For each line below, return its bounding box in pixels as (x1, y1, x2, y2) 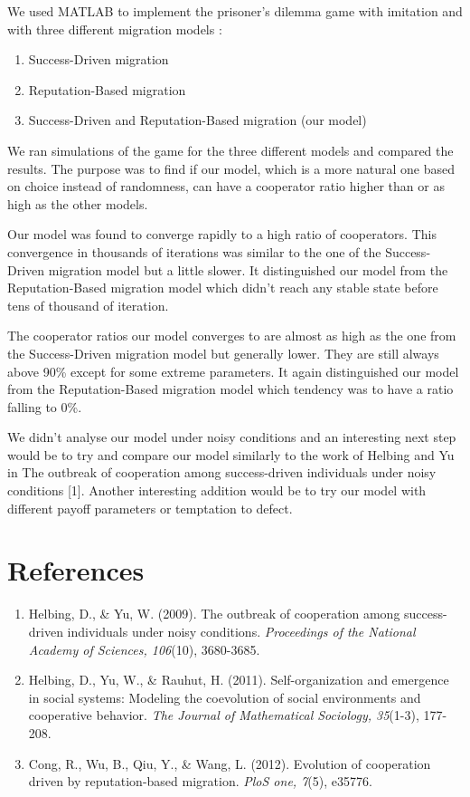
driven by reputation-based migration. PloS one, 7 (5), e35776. (28, 772, 372, 791)
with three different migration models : (7, 19, 222, 38)
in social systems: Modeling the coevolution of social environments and (28, 687, 421, 706)
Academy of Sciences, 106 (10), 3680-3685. (28, 639, 260, 658)
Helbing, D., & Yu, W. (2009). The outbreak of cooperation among (28, 604, 400, 623)
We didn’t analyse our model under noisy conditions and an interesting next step (7, 427, 456, 447)
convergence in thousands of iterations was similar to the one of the (7, 242, 381, 261)
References (7, 552, 145, 589)
